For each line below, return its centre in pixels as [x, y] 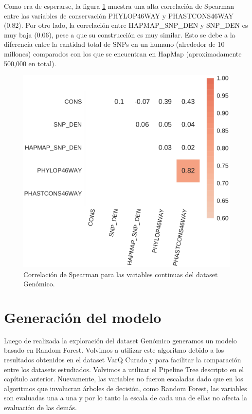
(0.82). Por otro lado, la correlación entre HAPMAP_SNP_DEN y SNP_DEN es [126, 25]
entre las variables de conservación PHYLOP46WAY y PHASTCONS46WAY [119, 15]
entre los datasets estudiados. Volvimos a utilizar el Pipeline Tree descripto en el [124, 369]
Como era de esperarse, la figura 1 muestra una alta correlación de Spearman [119, 6]
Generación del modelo [83, 317]
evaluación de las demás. [40, 407]
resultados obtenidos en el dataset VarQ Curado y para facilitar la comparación [123, 360]
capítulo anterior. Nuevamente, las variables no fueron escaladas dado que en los [124, 379]
